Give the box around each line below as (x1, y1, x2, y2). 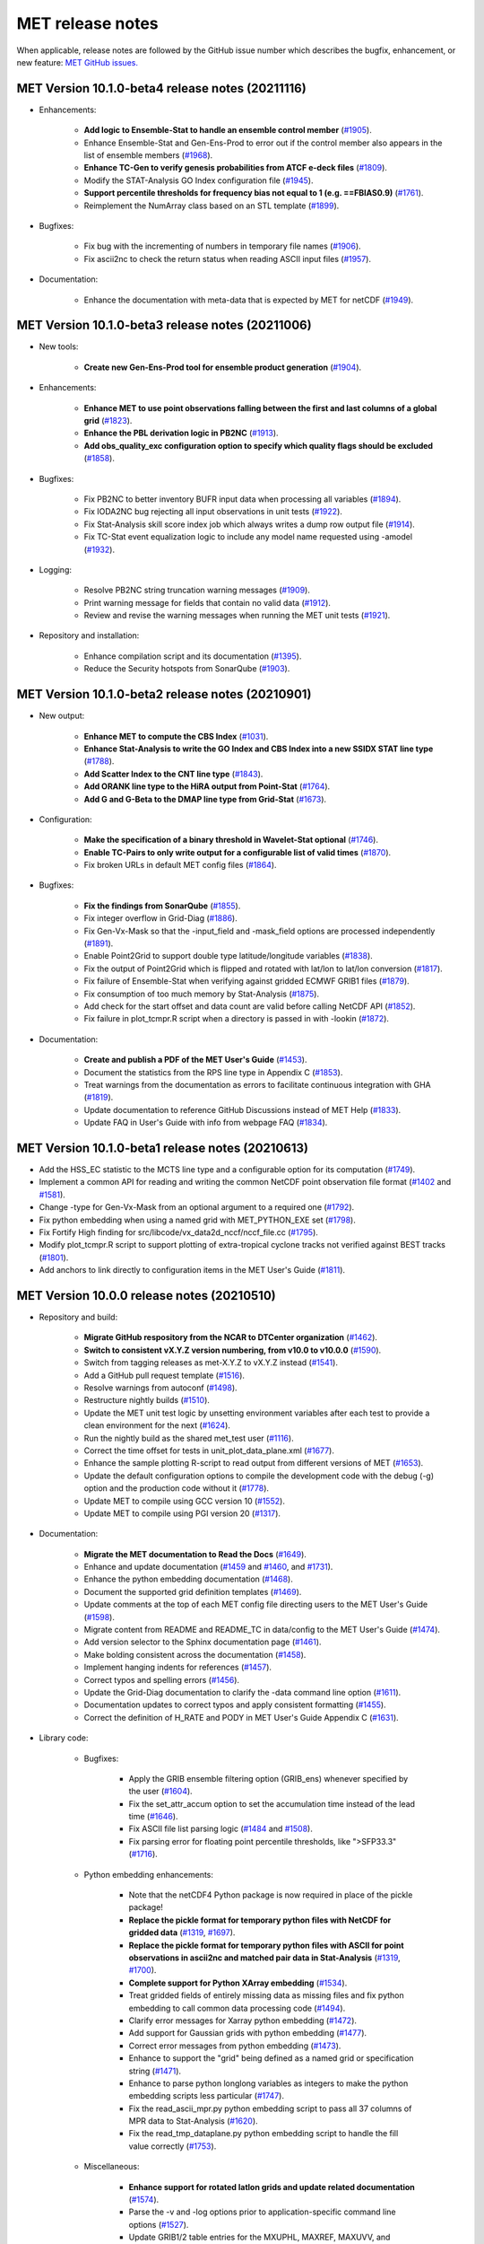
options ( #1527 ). (128, 2219, 189, 2230)
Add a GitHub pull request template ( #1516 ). (83, 1370, 246, 1381)
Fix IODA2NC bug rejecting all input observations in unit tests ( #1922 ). (83, 506, 342, 517)
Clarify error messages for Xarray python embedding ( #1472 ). (128, 2015, 358, 2026)
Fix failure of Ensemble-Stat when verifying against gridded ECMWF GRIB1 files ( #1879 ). (83, 976, 410, 986)
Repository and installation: (39, 630, 140, 641)
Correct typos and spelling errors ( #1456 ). (83, 1674, 240, 1685)
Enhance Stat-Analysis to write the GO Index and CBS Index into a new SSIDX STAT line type (83, 743, 434, 754)
